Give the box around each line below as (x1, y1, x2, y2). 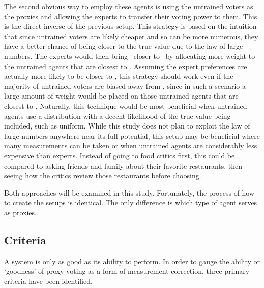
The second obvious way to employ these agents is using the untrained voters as (4, 1, 253, 11)
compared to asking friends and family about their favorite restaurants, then (4, 160, 243, 171)
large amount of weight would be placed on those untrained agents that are (4, 90, 239, 101)
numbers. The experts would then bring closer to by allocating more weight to (4, 50, 255, 61)
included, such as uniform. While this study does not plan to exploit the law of (4, 120, 250, 131)
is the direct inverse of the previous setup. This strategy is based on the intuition (4, 21, 257, 31)
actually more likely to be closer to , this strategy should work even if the (4, 71, 233, 81)
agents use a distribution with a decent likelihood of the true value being (4, 110, 231, 121)
